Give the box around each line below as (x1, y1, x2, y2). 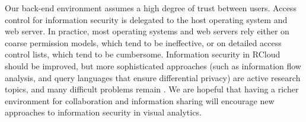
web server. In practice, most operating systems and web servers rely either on (5, 25, 289, 37)
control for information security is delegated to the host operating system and (5, 13, 288, 25)
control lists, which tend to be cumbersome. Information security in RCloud (5, 48, 280, 60)
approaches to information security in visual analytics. (5, 106, 202, 118)
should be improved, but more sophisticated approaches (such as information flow (5, 59, 301, 72)
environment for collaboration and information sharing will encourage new (5, 94, 275, 107)
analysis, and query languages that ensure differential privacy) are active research (5, 71, 301, 84)
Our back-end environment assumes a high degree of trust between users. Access (5, 2, 297, 14)
